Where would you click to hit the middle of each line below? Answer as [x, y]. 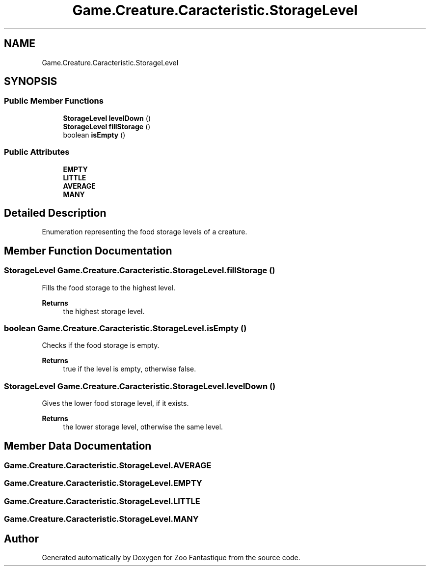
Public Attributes [37, 152]
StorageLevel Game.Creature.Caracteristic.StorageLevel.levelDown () [140, 386]
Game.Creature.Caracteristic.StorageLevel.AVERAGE [108, 465]
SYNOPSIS [31, 82]
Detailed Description [55, 213]
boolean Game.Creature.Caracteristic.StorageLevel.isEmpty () [125, 328]
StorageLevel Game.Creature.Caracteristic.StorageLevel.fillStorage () [140, 271]
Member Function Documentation [88, 251]
